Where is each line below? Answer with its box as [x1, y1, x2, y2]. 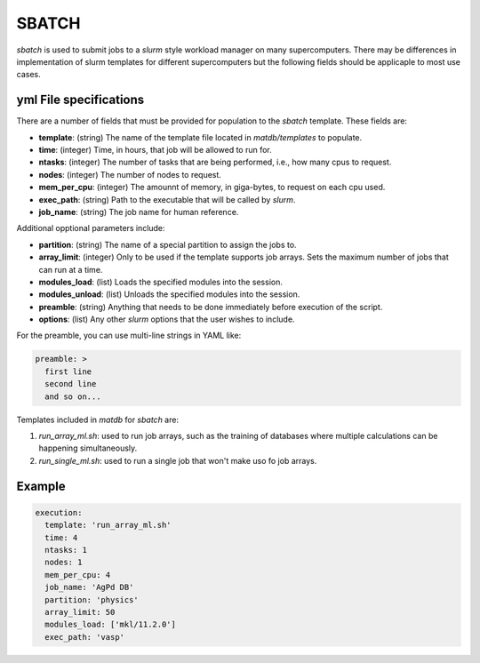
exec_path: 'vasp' [44, 632, 124, 642]
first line [44, 366, 92, 377]
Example [16, 478, 66, 493]
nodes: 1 [44, 557, 83, 568]
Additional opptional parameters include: [16, 223, 165, 234]
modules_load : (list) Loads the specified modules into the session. [38, 276, 284, 287]
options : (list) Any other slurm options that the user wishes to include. [38, 314, 295, 324]
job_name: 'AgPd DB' [44, 582, 134, 593]
